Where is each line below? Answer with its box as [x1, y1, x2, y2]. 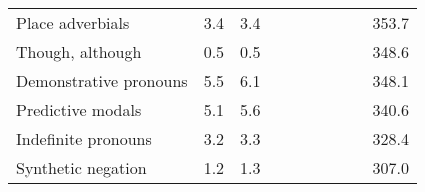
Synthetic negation [16, 156, 147, 179]
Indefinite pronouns [16, 127, 152, 150]
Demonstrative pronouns [16, 69, 188, 92]
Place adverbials [16, 11, 130, 34]
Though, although [16, 40, 142, 63]
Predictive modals [16, 98, 142, 121]
